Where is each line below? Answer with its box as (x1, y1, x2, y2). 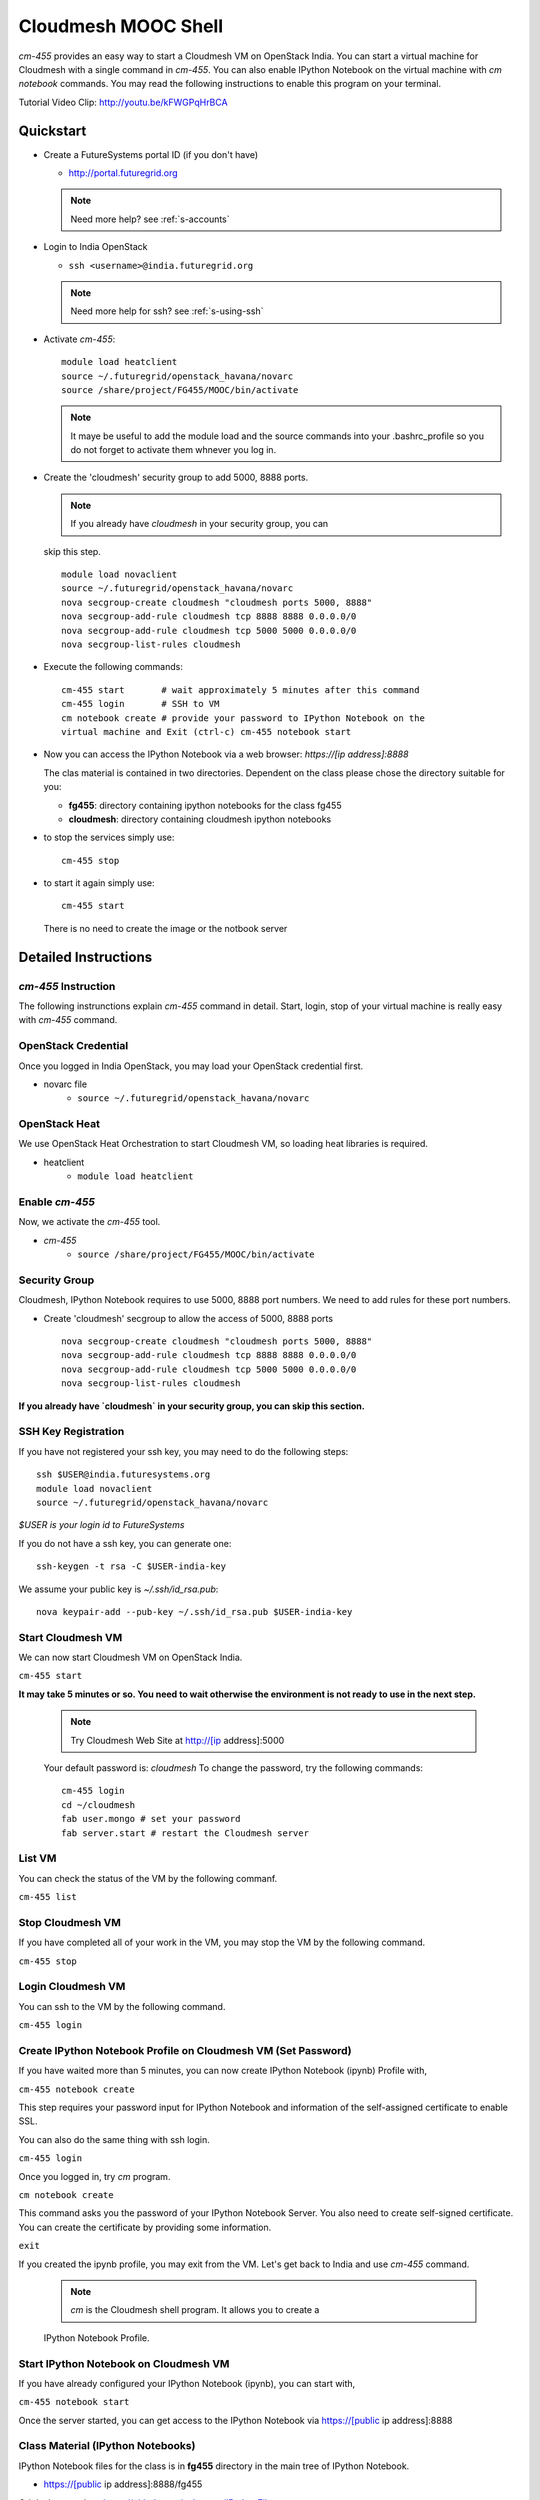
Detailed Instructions (18, 948, 153, 965)
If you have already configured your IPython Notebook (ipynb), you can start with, (18, 2377, 356, 2389)
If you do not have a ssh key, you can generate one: (18, 1537, 232, 1549)
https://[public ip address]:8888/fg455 (43, 2478, 203, 2490)
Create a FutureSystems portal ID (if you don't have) (43, 148, 259, 160)
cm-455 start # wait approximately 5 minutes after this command (61, 684, 420, 695)
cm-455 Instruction (18, 979, 116, 993)
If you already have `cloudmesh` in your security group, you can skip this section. (18, 1400, 365, 1412)
